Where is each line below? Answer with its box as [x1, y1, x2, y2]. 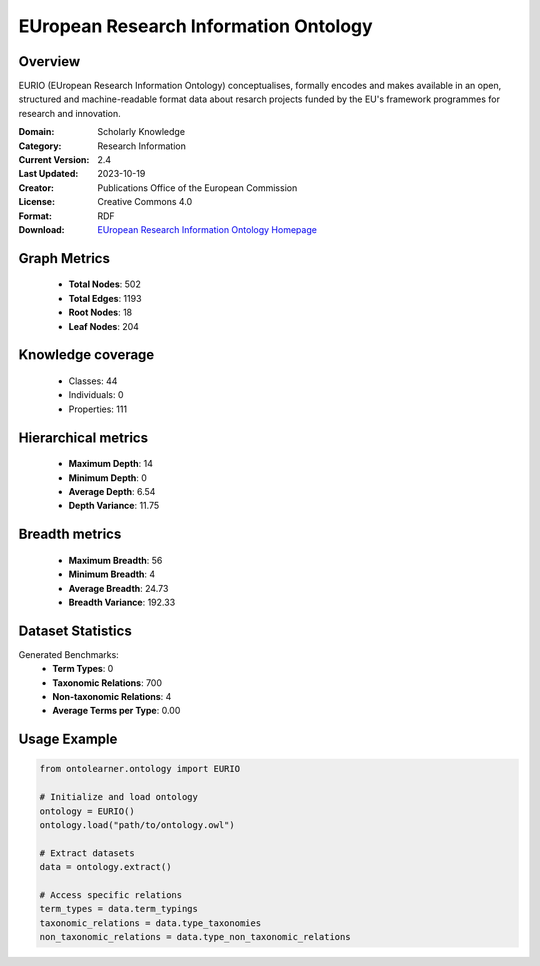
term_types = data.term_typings [39, 903, 199, 915]
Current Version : [18, 154, 90, 166]
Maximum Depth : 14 [68, 458, 154, 470]
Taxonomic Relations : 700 [52, 676, 162, 689]
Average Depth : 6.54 [68, 485, 156, 497]
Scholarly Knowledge [97, 126, 185, 138]
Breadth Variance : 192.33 [68, 596, 176, 608]
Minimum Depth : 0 [68, 471, 147, 484]
